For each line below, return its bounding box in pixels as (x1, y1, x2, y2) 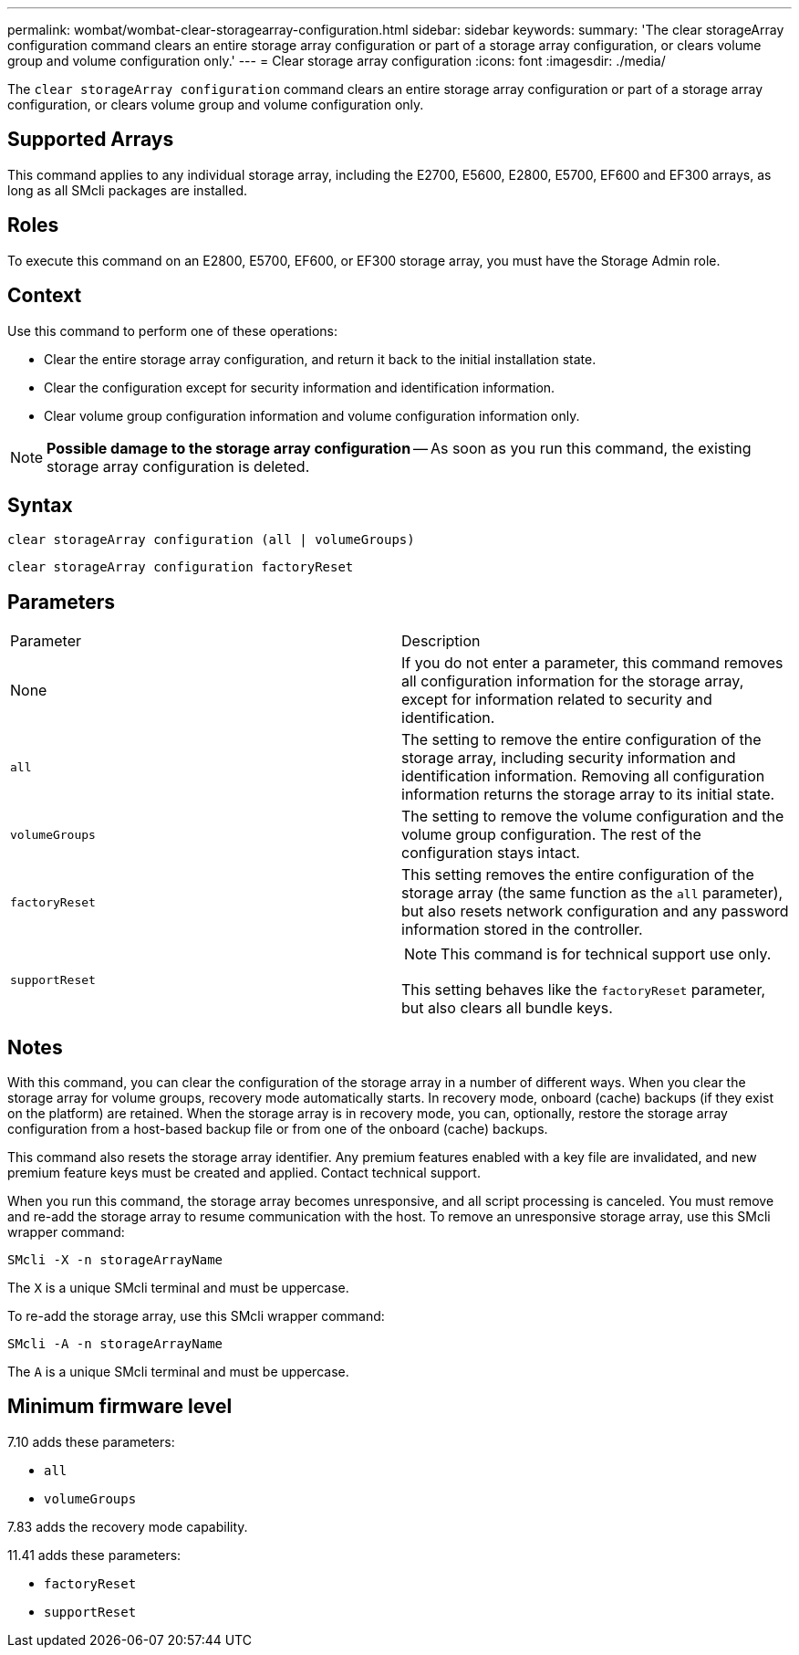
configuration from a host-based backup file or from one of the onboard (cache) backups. (7, 1121, 548, 1137)
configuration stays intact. (401, 843, 580, 863)
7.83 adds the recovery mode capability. (7, 1518, 248, 1535)
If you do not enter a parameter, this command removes (401, 654, 783, 673)
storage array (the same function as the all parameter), (401, 884, 783, 903)
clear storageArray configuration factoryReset (7, 560, 354, 575)
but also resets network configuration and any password (401, 902, 789, 921)
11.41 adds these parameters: (7, 1546, 182, 1563)
